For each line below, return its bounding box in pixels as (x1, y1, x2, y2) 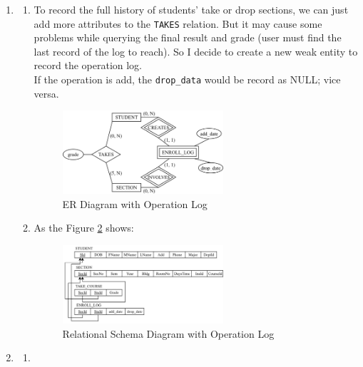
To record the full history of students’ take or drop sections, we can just (34, 2, 349, 16)
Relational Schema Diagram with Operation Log (62, 326, 275, 341)
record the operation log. (34, 58, 143, 73)
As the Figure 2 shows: (34, 220, 134, 235)
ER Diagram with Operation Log (62, 196, 208, 211)
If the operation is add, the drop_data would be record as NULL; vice (34, 72, 341, 87)
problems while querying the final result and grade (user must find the (34, 30, 342, 45)
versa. (34, 86, 59, 100)
